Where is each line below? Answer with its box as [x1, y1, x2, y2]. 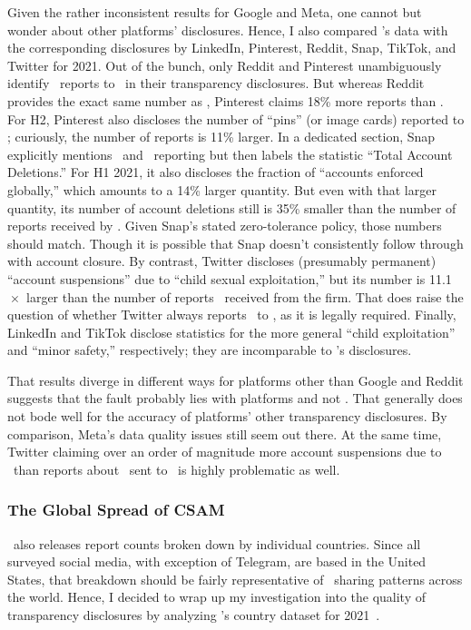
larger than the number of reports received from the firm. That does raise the [26, 287, 464, 306]
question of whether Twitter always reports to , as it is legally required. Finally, [7, 305, 456, 324]
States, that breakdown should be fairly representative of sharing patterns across [7, 569, 463, 588]
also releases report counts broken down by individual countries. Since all [13, 534, 421, 553]
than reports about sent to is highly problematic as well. [13, 459, 340, 478]
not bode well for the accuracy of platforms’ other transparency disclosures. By [7, 407, 447, 426]
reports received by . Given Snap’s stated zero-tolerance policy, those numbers [7, 216, 442, 235]
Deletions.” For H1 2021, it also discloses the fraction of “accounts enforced [7, 162, 424, 182]
